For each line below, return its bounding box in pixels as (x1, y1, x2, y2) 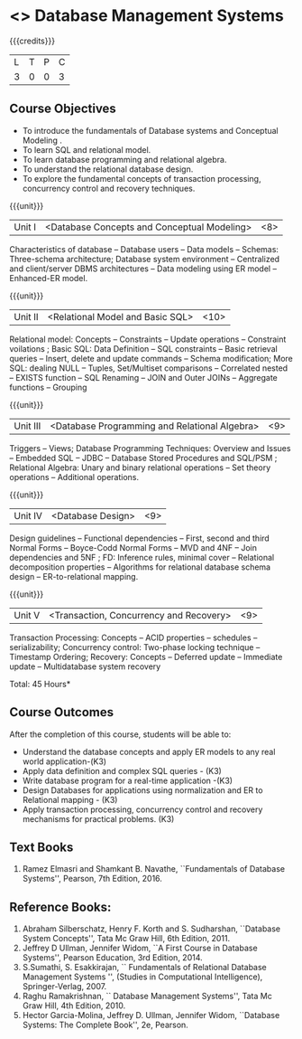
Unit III (14, 420, 41, 432)
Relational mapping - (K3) (22, 794, 118, 805)
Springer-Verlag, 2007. (22, 981, 107, 992)
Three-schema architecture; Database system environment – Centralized (9, 253, 280, 264)
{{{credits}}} (9, 35, 56, 46)
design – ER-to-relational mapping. (9, 571, 139, 581)
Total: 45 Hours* (9, 678, 71, 689)
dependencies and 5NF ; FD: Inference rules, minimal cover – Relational (9, 552, 275, 562)
